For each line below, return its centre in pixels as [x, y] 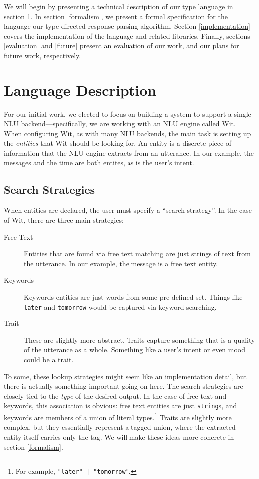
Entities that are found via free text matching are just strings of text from [137, 253]
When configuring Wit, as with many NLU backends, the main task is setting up [128, 133]
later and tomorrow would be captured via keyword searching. [120, 306]
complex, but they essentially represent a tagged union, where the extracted [120, 427]
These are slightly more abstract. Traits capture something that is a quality [139, 340]
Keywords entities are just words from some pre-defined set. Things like [133, 297]
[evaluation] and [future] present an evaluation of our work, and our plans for [122, 46]
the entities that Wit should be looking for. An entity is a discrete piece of [118, 143]
